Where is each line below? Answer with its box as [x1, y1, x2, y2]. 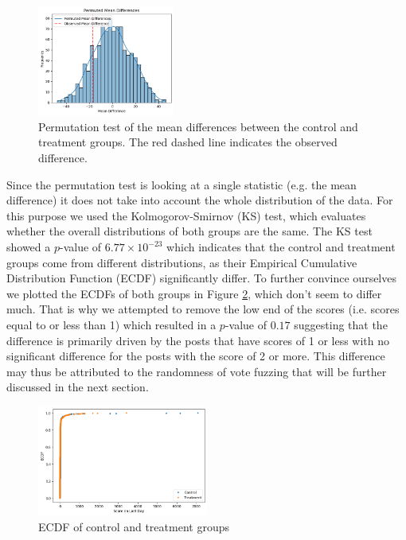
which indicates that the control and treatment [166, 239, 396, 255]
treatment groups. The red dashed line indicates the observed [38, 134, 338, 150]
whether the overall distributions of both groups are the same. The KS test [6, 223, 373, 239]
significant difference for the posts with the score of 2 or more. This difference [6, 348, 385, 364]
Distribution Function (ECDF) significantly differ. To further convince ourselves [6, 270, 396, 286]
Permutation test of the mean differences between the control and [38, 118, 358, 134]
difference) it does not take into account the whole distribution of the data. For [6, 192, 393, 208]
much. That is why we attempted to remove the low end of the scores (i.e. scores [6, 301, 400, 317]
